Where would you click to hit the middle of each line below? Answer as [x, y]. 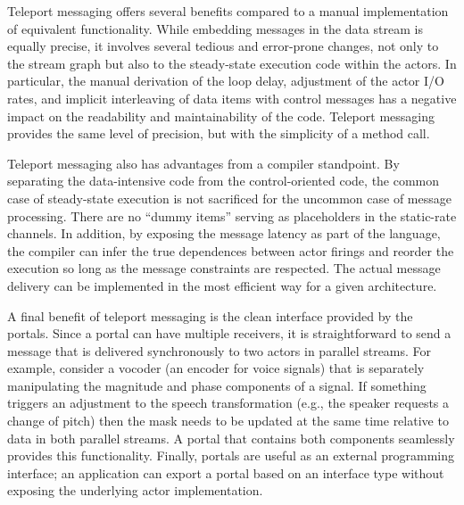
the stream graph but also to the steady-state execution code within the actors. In [232, 63]
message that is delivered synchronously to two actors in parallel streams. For [220, 350]
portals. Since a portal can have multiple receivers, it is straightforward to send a [229, 333]
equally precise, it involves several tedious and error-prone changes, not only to [223, 46]
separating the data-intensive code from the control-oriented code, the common [224, 181]
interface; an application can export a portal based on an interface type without [226, 472]
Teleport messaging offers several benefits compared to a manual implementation [228, 11]
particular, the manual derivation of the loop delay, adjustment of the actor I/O [226, 81]
